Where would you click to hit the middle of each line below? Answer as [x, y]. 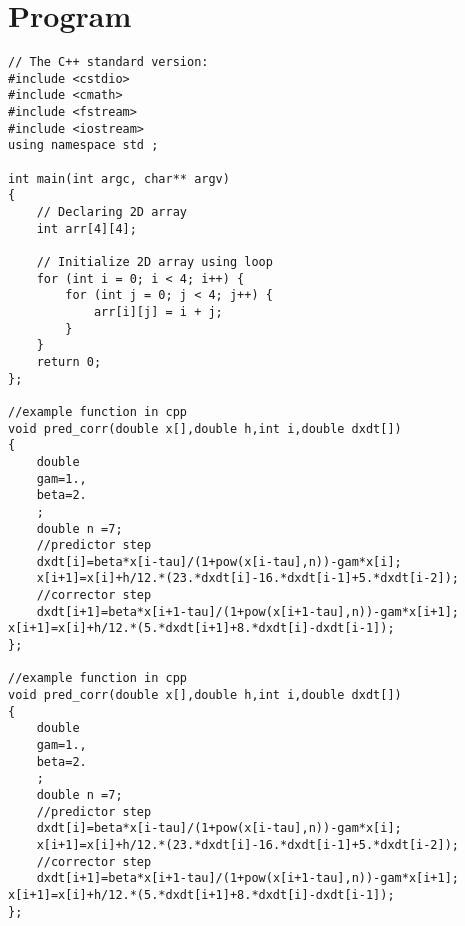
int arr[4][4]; [86, 228]
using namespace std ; [83, 145]
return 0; [69, 361]
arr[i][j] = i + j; [158, 311]
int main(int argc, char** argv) [119, 178]
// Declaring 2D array [111, 212]
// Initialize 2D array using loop [154, 262]
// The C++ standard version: [108, 62]
